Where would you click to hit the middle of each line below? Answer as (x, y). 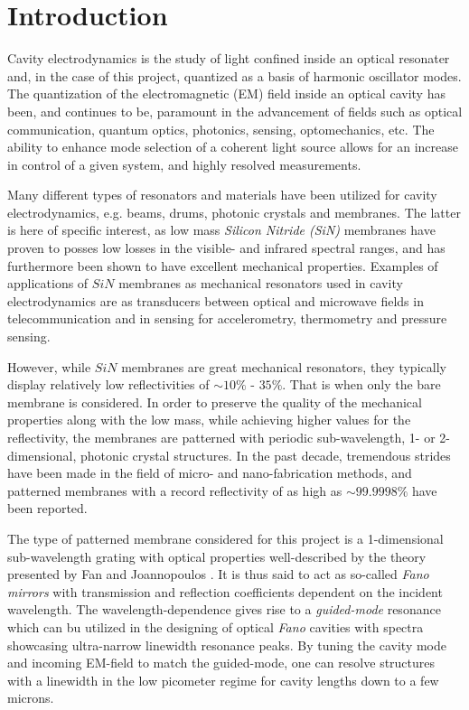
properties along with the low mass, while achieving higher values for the (209, 420)
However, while (49, 366)
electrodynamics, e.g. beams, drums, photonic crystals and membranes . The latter (234, 212)
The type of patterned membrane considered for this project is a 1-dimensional (225, 538)
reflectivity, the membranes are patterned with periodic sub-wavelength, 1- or (221, 437)
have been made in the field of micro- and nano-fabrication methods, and (210, 473)
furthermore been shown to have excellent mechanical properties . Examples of (223, 265)
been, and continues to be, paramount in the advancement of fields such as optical (235, 111)
